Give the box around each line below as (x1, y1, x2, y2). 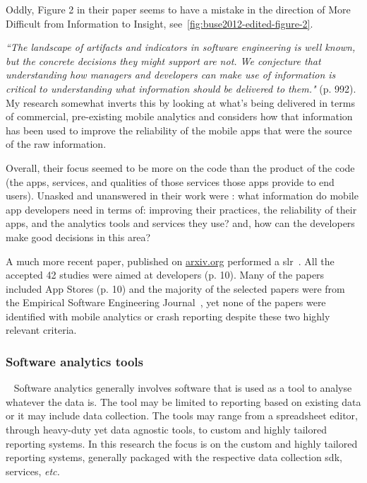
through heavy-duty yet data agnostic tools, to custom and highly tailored (6, 422, 327, 437)
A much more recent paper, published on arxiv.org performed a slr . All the (6, 253, 335, 268)
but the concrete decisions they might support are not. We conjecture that (6, 53, 321, 68)
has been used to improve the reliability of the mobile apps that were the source (6, 122, 352, 137)
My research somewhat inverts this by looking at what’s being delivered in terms (6, 95, 355, 110)
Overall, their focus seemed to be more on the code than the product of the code (6, 160, 355, 175)
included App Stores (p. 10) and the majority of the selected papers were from (6, 281, 345, 296)
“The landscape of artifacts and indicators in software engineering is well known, (6, 40, 356, 54)
